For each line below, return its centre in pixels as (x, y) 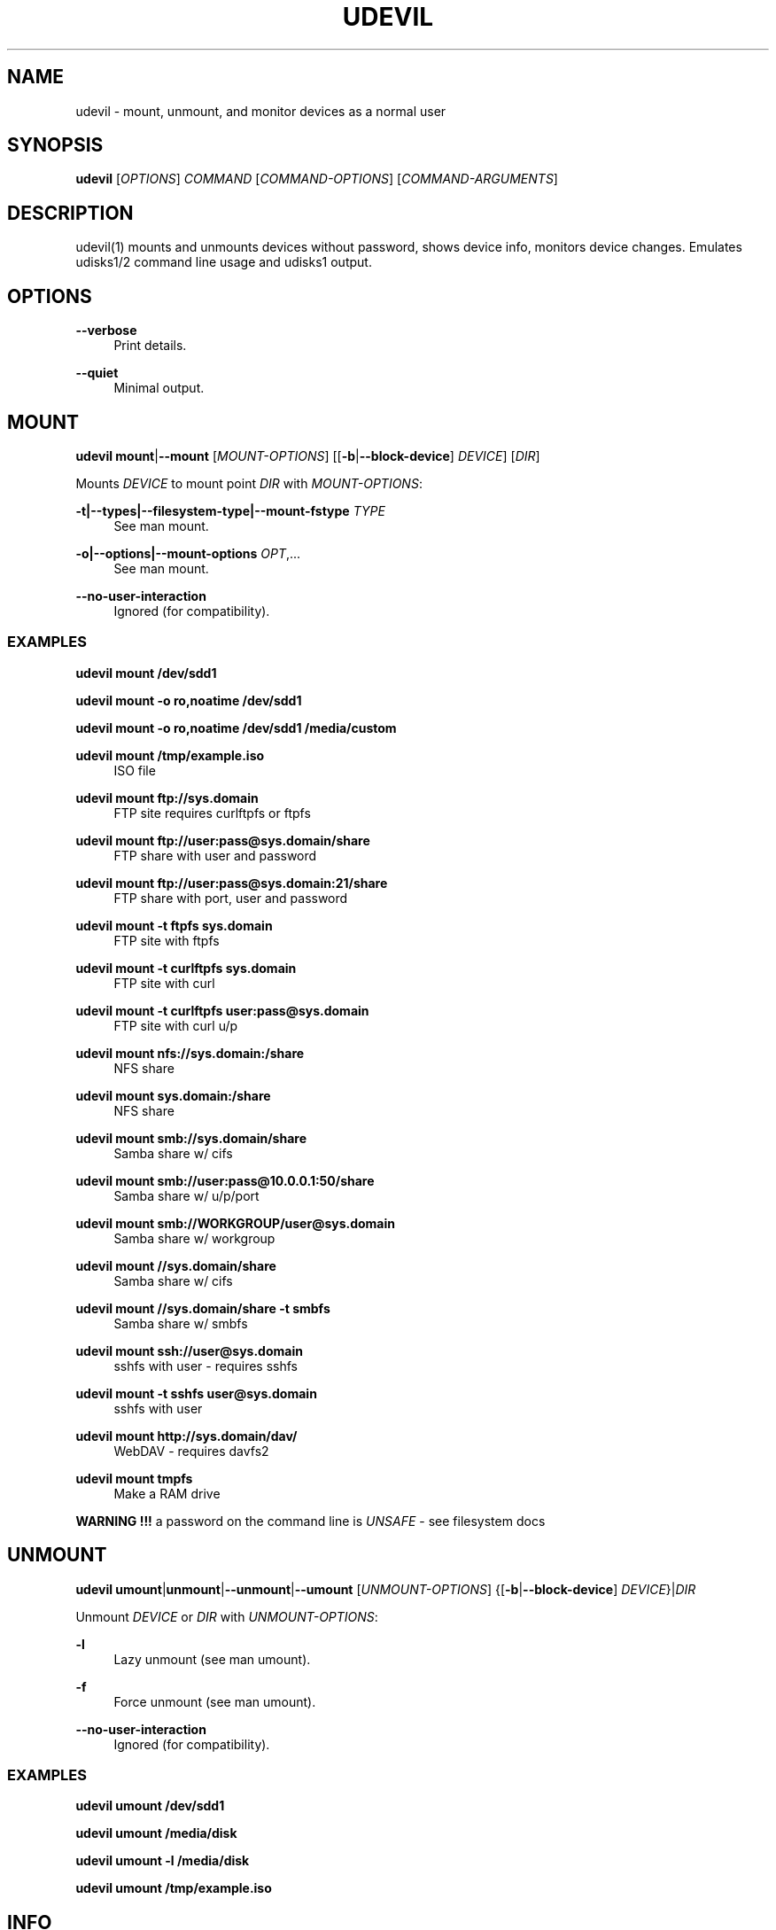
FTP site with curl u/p (176, 1025)
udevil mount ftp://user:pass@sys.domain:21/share (232, 883)
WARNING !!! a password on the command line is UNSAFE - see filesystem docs (310, 1521)
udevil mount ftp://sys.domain (167, 798)
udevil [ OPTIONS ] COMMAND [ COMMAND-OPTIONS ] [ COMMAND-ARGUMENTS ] (317, 179)
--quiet (97, 373)
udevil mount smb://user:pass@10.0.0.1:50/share (225, 1180)
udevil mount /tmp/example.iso (170, 755)
